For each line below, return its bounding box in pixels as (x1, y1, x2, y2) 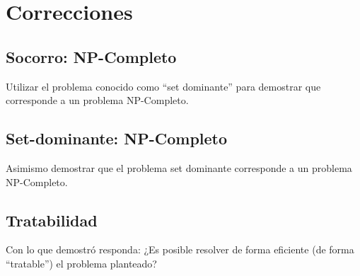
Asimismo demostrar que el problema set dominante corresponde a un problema (6, 160, 352, 175)
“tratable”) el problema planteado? (6, 255, 157, 270)
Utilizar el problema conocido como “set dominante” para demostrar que (6, 79, 321, 93)
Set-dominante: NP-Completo (6, 127, 228, 149)
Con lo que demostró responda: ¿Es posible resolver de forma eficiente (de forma (6, 242, 354, 257)
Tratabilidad (6, 209, 98, 231)
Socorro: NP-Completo (6, 45, 177, 67)
